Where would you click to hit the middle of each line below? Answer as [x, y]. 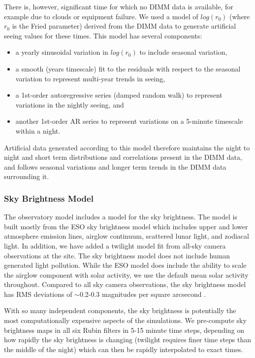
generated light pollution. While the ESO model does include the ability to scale [125, 265]
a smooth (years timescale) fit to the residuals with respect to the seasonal [128, 68]
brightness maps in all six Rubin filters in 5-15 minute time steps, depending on [124, 330]
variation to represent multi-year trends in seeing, [90, 78]
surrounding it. [27, 176]
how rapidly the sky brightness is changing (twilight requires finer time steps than [128, 340]
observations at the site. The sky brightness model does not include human [117, 255]
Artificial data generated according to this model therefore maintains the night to [127, 147]
